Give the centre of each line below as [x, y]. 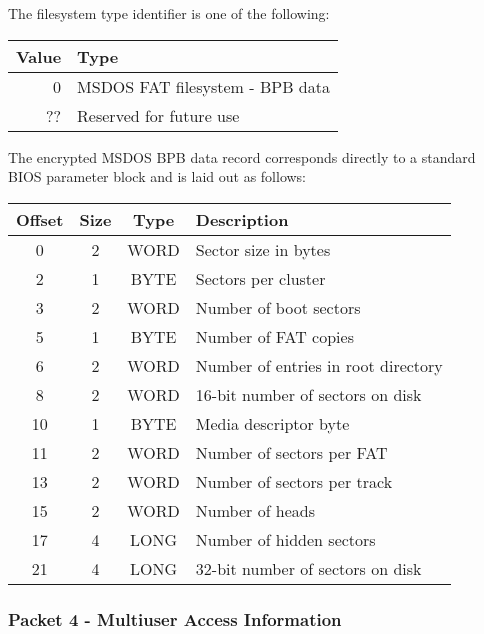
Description [242, 219]
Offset [40, 219]
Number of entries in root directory [319, 365]
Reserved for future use [158, 115]
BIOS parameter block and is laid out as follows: [157, 176]
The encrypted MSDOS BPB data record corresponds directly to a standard [242, 156]
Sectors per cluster [260, 278]
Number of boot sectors [278, 307]
